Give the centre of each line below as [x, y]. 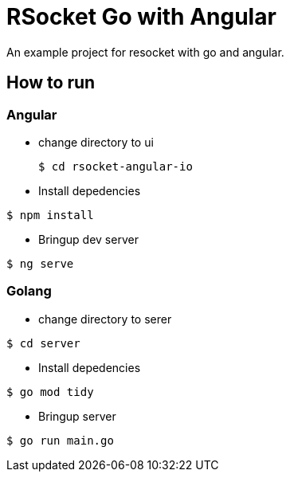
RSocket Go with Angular [141, 17]
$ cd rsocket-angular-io [116, 166]
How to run [51, 83]
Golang [29, 291]
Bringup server [77, 416]
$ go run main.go [60, 440]
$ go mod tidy [50, 392]
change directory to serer [105, 319]
